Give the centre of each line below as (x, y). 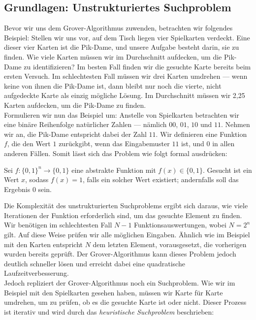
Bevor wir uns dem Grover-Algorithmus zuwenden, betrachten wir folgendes (118, 28)
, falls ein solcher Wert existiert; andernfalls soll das (161, 179)
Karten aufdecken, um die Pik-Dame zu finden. (75, 105)
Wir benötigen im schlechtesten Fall (58, 225)
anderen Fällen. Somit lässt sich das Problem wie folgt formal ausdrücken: (116, 153)
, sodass (37, 179)
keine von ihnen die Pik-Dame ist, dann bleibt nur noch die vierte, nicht (113, 85)
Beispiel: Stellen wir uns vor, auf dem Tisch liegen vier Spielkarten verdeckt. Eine (127, 37)
